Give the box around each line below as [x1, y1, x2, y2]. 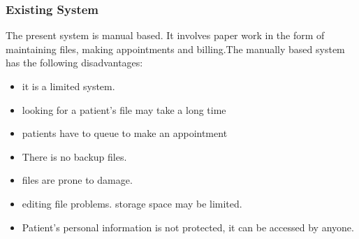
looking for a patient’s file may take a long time [22, 102, 226, 117]
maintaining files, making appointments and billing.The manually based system [6, 41, 345, 56]
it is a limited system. [22, 79, 115, 93]
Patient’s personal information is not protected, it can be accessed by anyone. [22, 219, 354, 234]
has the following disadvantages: [6, 55, 143, 70]
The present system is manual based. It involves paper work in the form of [6, 28, 325, 43]
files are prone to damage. [22, 173, 133, 187]
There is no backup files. [22, 149, 127, 164]
